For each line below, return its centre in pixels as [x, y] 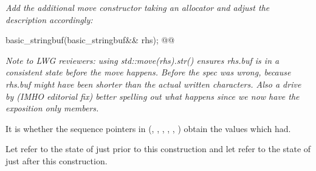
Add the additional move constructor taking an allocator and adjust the [138, 7]
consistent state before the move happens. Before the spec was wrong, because [148, 72]
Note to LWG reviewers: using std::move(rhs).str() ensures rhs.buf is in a [143, 60]
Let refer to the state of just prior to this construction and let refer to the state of [158, 149]
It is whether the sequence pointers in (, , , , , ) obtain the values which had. [148, 128]
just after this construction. [57, 160]
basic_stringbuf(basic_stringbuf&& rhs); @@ [90, 40]
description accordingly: [49, 19]
